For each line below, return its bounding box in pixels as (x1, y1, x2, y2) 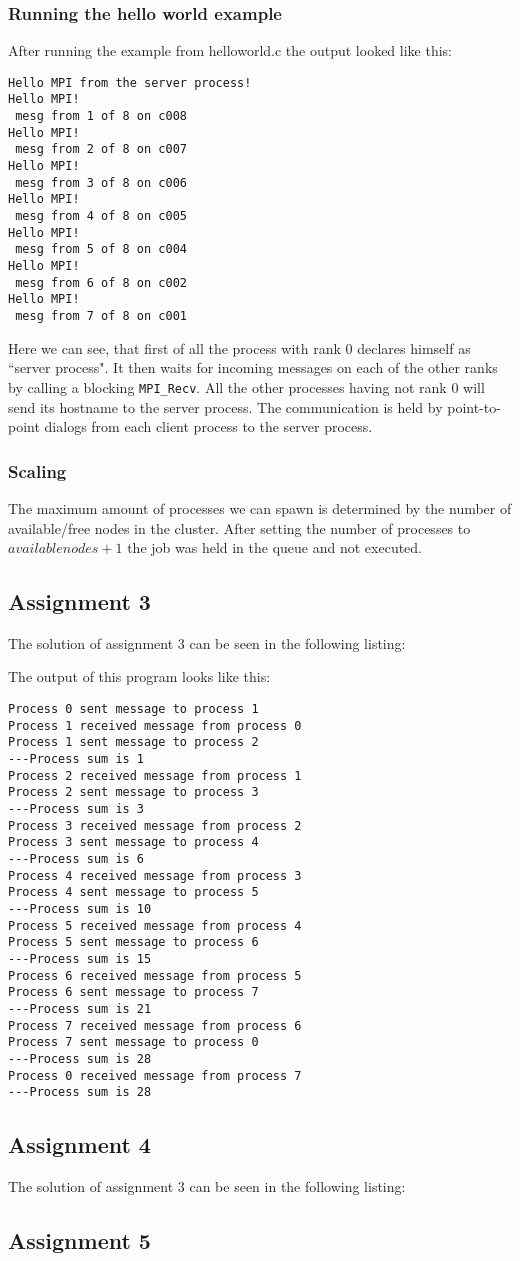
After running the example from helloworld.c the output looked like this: (8, 40, 452, 61)
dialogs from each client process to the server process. (44, 416, 373, 437)
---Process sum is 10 (8, 901, 152, 916)
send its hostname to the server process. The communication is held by (8, 396, 443, 417)
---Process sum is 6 (8, 851, 145, 866)
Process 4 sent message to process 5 (8, 885, 259, 900)
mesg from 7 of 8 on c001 (15, 309, 187, 323)
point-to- (447, 396, 501, 417)
